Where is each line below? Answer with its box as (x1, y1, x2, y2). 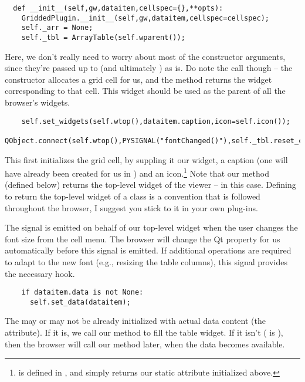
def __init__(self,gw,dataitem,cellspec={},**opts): (13, 4, 223, 12)
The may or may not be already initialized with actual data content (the (5, 315, 266, 327)
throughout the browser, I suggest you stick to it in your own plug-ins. (5, 201, 258, 214)
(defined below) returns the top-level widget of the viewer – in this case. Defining (5, 178, 296, 191)
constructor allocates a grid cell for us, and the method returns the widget (5, 73, 272, 85)
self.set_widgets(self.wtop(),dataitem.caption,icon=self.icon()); (21, 117, 290, 126)
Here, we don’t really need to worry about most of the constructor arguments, (5, 50, 286, 62)
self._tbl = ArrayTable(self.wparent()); (21, 33, 185, 42)
